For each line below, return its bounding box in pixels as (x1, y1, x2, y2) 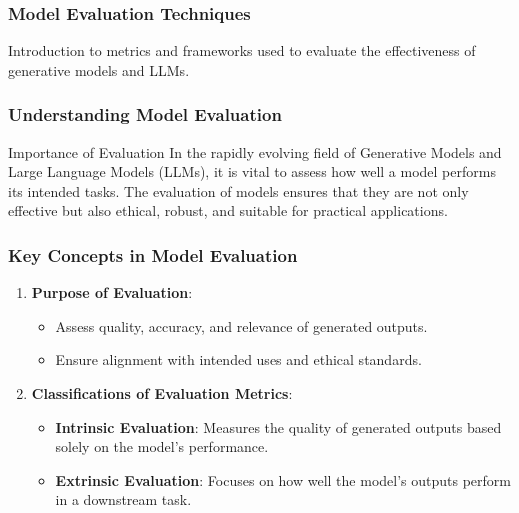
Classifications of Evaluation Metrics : (31, 383, 293, 403)
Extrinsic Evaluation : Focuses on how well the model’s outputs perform (55, 469, 511, 490)
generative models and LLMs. (8, 59, 190, 80)
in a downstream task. (55, 489, 192, 510)
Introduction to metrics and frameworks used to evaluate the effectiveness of (8, 40, 476, 61)
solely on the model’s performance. (55, 436, 269, 457)
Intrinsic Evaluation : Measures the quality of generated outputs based (55, 416, 502, 437)
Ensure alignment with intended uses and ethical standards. (55, 349, 422, 370)
